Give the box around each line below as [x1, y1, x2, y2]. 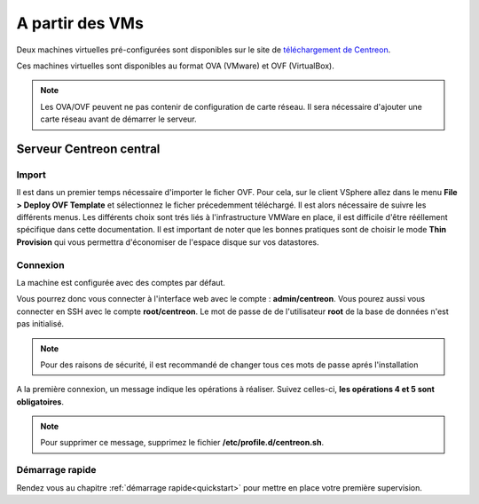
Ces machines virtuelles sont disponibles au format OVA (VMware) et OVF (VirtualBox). [16, 60, 334, 71]
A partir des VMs [16, 13, 144, 33]
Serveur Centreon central [16, 141, 161, 156]
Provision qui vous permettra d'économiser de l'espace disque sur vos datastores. [16, 236, 319, 248]
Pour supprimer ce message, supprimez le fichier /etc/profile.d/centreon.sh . [40, 437, 324, 448]
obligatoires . [16, 396, 64, 407]
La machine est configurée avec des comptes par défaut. [16, 277, 226, 287]
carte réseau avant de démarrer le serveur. [40, 114, 197, 124]
